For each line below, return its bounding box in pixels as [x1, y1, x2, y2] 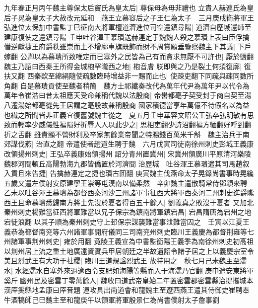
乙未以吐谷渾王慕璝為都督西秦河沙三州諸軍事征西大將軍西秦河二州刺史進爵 [4, 187, 247, 198]
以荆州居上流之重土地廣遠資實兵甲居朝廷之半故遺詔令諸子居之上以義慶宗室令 [4, 245, 254, 256]
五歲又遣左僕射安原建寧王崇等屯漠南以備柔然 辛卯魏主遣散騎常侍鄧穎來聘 [4, 177, 247, 188]
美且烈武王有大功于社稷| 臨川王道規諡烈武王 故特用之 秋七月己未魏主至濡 [4, 255, 247, 266]
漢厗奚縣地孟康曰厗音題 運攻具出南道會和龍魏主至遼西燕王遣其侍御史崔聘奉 [4, 285, 250, 295]
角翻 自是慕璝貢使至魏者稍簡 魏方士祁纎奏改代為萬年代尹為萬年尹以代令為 [4, 80, 250, 90]
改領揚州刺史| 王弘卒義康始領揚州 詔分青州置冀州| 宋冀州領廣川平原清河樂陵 [4, 148, 251, 158]
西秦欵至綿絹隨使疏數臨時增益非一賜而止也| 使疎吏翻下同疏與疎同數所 [27, 71, 254, 81]
